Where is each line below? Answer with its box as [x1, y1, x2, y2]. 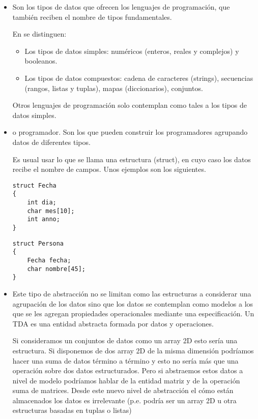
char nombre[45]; [27, 265, 85, 273]
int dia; [27, 199, 56, 206]
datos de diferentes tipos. [12, 136, 91, 147]
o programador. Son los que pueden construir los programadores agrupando [12, 127, 248, 137]
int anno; [27, 216, 60, 223]
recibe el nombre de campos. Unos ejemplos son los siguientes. [12, 164, 206, 174]
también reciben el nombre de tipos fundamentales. [12, 11, 172, 22]
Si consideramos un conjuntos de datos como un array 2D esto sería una [12, 335, 238, 346]
